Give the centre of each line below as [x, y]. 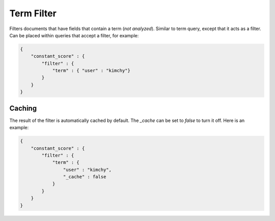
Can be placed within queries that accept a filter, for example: [74, 35]
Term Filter [33, 13]
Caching [23, 108]
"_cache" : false [85, 177]
